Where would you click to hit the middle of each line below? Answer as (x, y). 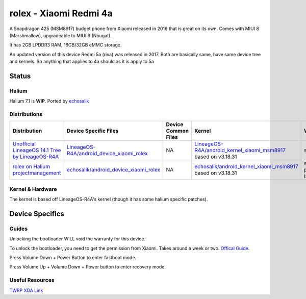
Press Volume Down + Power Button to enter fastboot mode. (73, 258)
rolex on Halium (31, 167)
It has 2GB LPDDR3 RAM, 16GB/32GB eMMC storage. (66, 45)
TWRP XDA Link (26, 290)
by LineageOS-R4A (36, 157)
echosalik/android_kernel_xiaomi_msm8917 (246, 167)
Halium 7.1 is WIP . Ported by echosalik (49, 101)
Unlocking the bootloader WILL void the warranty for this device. (77, 239)
